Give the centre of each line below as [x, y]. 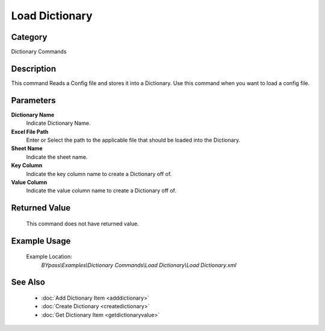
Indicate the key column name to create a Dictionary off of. [99, 174]
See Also [28, 282]
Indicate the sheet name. [57, 157]
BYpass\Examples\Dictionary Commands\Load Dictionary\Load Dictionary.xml [139, 265]
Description [34, 68]
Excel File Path [30, 131]
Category [29, 37]
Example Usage [41, 241]
